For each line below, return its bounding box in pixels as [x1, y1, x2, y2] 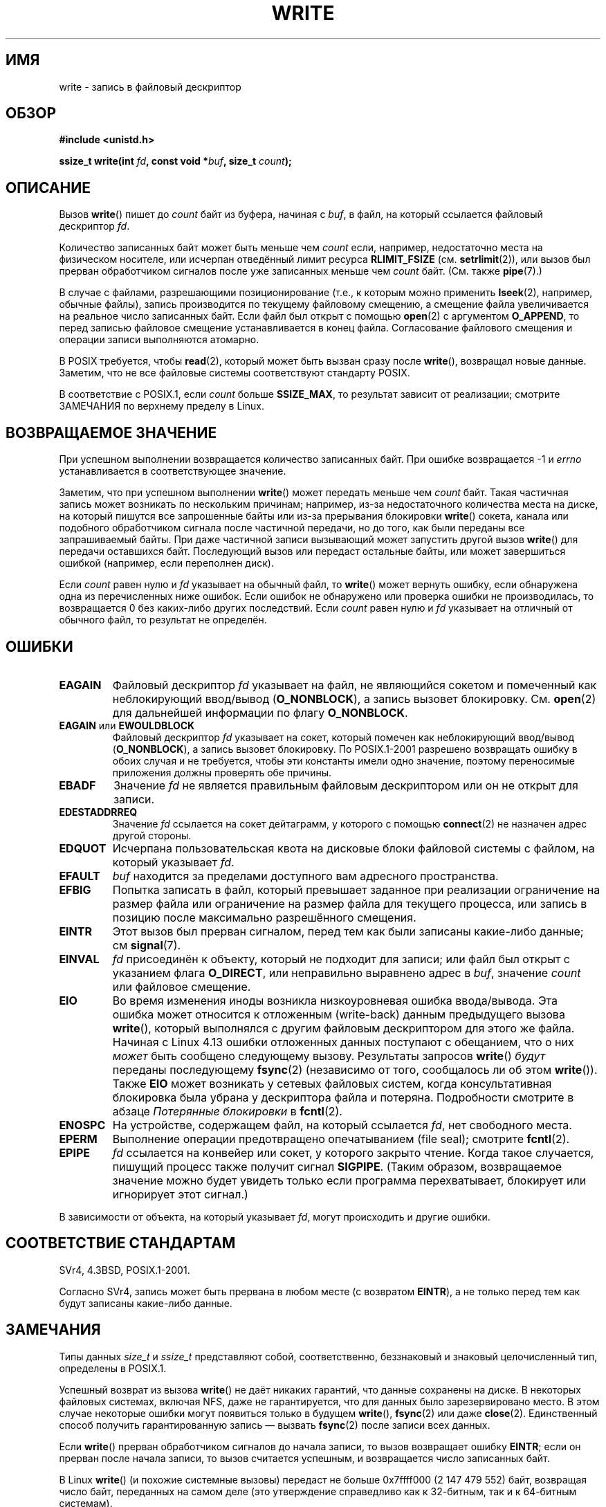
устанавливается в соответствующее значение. [59, 465, 286, 477]
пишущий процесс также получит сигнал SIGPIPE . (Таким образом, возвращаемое [112, 1159, 562, 1173]
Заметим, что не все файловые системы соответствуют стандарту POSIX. [59, 367, 410, 379]
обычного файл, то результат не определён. [59, 614, 267, 626]
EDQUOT [59, 841, 107, 855]
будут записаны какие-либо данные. [59, 1297, 232, 1309]
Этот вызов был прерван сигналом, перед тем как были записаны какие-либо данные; [112, 924, 584, 938]
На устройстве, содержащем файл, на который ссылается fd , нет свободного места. [112, 1117, 572, 1132]
